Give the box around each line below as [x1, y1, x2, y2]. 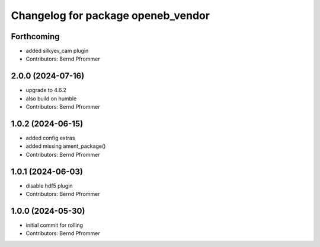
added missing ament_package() [25, 142, 106, 150]
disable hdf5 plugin [25, 182, 73, 189]
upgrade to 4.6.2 [25, 87, 67, 94]
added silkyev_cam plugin [25, 47, 89, 55]
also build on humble [25, 95, 77, 102]
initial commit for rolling [25, 221, 83, 229]
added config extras [25, 134, 75, 142]
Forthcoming [11, 31, 60, 42]
